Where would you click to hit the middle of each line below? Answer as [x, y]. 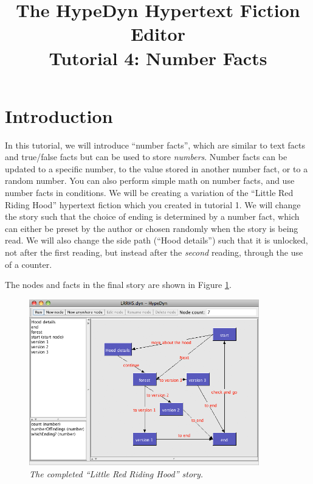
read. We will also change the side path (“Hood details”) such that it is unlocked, [156, 240]
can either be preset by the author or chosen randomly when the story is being [152, 228]
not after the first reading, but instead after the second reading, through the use [154, 252]
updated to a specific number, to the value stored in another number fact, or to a [156, 168]
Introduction [59, 115]
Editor [158, 34]
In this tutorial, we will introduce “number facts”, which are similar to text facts [155, 145]
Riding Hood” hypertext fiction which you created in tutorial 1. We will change [153, 204]
